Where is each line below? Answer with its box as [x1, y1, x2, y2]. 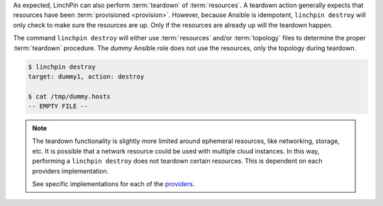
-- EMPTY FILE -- [28, 103, 89, 110]
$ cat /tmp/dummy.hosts [28, 92, 111, 101]
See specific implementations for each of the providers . [32, 180, 195, 188]
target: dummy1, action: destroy [28, 72, 145, 81]
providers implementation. [32, 166, 109, 175]
